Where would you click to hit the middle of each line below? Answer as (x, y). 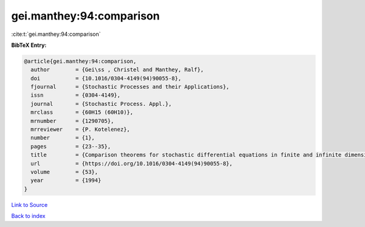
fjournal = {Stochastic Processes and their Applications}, (130, 87)
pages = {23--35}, (71, 146)
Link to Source (30, 204)
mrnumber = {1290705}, (72, 121)
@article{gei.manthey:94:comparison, (80, 61)
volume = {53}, (64, 172)
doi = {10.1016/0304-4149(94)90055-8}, (106, 78)
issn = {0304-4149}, (76, 95)
